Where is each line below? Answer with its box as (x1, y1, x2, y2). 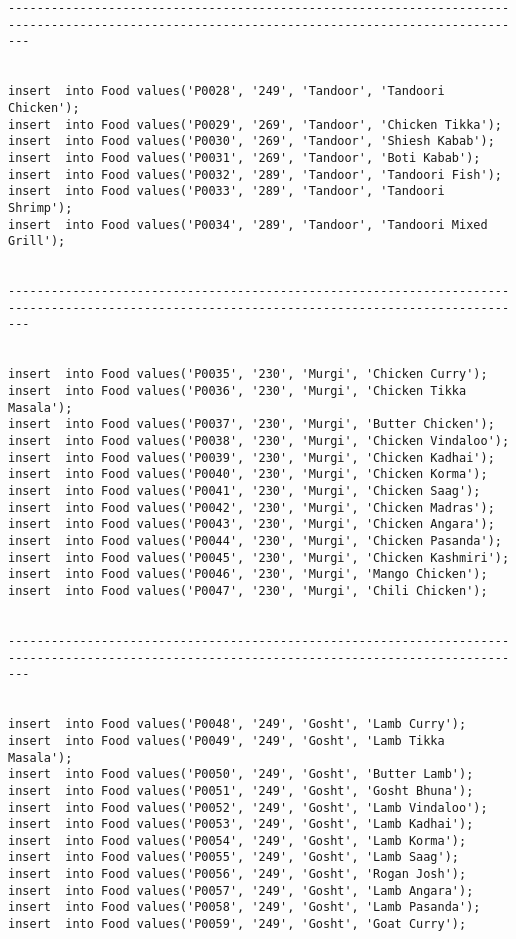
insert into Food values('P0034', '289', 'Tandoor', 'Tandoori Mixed (8, 217, 488, 232)
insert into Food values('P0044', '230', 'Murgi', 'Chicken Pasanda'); (8, 534, 502, 548)
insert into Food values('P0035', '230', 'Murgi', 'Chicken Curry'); (8, 367, 488, 382)
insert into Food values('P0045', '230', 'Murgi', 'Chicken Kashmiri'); (8, 550, 510, 565)
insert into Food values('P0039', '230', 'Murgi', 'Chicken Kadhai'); (8, 450, 495, 465)
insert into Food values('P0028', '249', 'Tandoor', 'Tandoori (8, 84, 445, 99)
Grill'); (8, 234, 66, 249)
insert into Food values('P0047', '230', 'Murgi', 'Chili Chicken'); (8, 583, 488, 598)
